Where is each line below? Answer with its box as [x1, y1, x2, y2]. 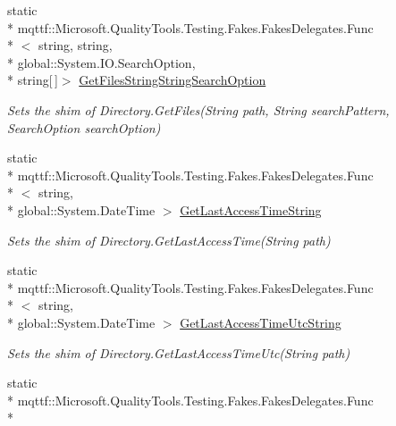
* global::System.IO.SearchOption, [7, 53, 196, 71]
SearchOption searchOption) [7, 118, 161, 137]
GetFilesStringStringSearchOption [79, 71, 266, 89]
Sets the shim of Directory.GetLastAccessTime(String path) [7, 230, 331, 249]
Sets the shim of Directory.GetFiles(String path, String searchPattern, [7, 100, 390, 119]
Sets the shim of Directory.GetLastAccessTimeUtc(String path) [7, 343, 350, 362]
